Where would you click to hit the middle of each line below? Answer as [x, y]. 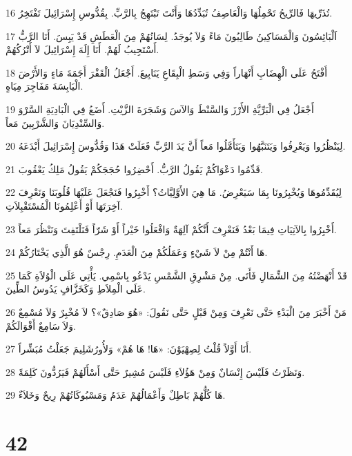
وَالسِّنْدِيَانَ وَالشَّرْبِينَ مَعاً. [55, 122]
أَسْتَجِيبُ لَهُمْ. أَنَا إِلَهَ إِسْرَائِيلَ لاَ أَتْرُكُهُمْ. [82, 49]
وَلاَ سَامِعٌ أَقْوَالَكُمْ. [41, 325]
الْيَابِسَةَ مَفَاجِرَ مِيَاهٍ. [45, 86]
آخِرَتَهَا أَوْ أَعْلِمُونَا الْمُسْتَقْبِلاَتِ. [64, 205]
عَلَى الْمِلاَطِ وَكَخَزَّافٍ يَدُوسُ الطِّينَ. [76, 289]
